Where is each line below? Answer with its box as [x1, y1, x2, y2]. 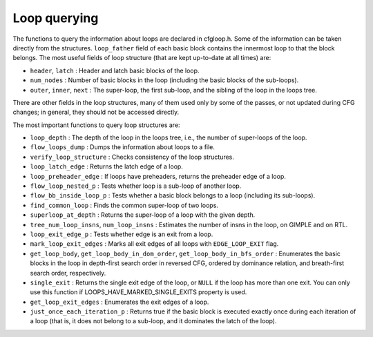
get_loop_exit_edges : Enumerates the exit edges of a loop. [30, 298, 209, 306]
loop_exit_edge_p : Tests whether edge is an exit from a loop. [30, 230, 213, 238]
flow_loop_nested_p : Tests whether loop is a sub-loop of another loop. [30, 182, 242, 190]
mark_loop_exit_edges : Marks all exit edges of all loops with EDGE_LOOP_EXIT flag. [30, 240, 279, 248]
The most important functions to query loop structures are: [12, 121, 180, 129]
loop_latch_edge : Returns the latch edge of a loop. [30, 162, 183, 171]
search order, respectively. [30, 269, 106, 277]
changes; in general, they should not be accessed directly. [12, 108, 180, 117]
